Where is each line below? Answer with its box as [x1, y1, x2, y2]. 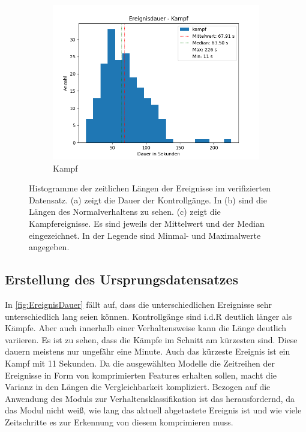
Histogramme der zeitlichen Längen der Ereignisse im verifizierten [29, 182, 271, 194]
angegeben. [29, 241, 70, 253]
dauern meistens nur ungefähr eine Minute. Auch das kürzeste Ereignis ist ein [5, 345, 290, 358]
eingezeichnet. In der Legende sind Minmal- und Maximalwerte [29, 229, 261, 241]
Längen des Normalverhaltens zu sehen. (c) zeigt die [29, 205, 221, 218]
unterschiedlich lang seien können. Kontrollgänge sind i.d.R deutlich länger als [5, 310, 292, 322]
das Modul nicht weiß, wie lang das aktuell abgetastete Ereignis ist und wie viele [5, 404, 302, 416]
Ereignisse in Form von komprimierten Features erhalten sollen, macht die [5, 368, 277, 381]
